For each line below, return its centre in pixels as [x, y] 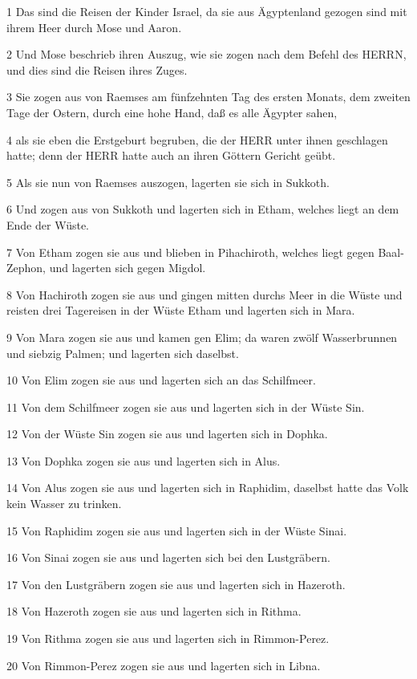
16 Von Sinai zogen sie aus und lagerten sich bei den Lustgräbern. [168, 557]
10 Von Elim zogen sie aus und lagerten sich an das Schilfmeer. [161, 380]
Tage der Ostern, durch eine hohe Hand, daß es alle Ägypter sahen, [172, 112]
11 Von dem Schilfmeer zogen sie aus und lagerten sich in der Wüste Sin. [186, 407]
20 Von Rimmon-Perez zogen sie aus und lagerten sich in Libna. [164, 665]
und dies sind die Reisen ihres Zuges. [97, 69]
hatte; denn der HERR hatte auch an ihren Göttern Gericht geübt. [171, 155]
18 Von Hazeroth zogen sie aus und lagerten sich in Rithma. [154, 611]
